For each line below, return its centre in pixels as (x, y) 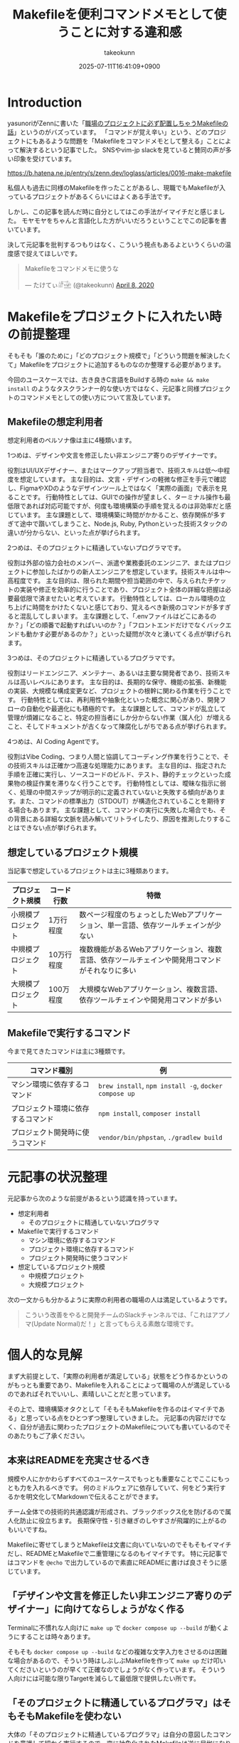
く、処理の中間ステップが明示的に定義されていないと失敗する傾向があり (113, 792)
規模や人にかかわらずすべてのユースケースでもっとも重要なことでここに (113, 1478)
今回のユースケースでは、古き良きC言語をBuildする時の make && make (108, 379)
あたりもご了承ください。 (51, 1435)
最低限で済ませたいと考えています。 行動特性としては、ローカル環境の (116, 599)
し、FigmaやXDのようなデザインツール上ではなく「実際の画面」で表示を (115, 489)
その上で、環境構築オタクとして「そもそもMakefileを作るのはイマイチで (113, 1409)
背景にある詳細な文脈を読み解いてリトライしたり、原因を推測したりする (119, 819)
